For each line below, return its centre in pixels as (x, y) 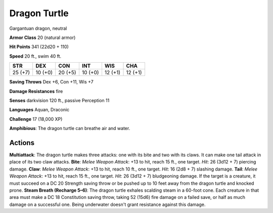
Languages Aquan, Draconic (39, 110)
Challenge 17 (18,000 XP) (36, 119)
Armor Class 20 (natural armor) (42, 37)
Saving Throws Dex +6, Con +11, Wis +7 (51, 82)
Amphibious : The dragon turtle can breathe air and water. (70, 129)
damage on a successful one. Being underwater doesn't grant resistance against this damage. (107, 204)
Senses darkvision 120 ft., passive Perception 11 (59, 100)
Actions (22, 142)
